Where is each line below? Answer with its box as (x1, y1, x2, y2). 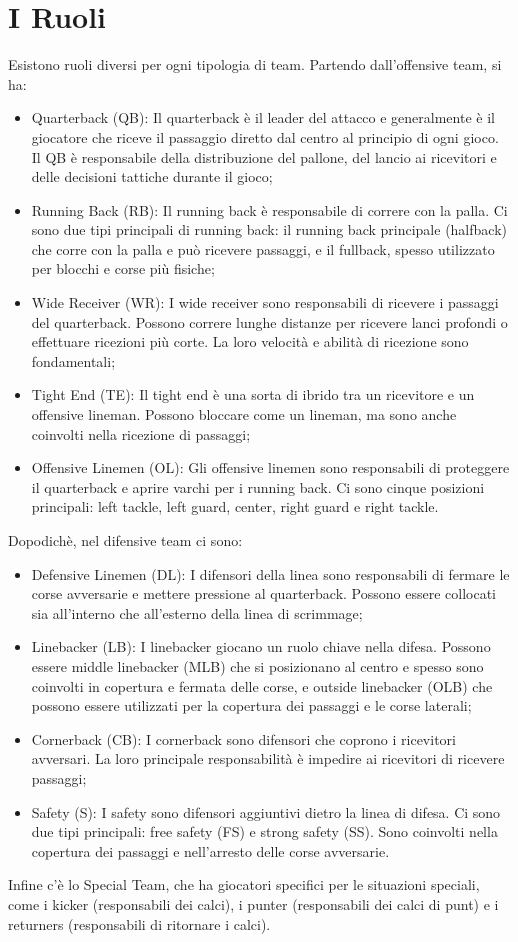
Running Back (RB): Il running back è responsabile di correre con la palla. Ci (31, 199, 508, 220)
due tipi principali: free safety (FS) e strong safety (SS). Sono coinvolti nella (31, 821, 498, 842)
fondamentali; (31, 350, 116, 371)
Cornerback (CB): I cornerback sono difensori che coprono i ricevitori (31, 728, 456, 749)
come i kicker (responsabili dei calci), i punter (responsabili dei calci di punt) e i (8, 893, 499, 914)
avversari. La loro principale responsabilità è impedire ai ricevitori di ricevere (31, 748, 505, 769)
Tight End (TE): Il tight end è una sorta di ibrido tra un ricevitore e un (31, 384, 475, 405)
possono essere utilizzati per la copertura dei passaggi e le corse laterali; (31, 695, 472, 716)
